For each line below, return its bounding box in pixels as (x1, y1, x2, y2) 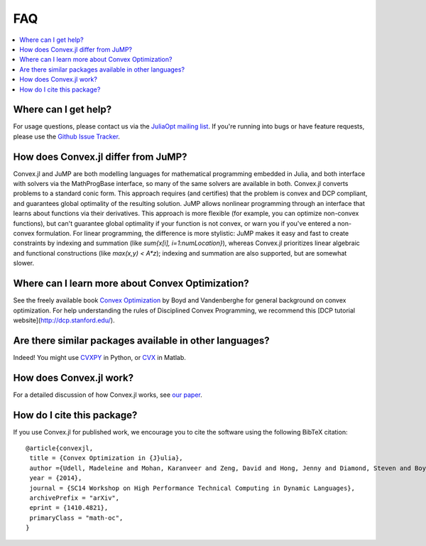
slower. (13, 259, 35, 268)
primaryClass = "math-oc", (29, 513, 124, 522)
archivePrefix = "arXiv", (29, 493, 120, 502)
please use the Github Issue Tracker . (13, 132, 121, 141)
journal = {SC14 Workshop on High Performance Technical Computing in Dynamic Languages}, (29, 484, 355, 492)
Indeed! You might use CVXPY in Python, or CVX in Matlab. (13, 353, 186, 361)
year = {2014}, (29, 474, 82, 482)
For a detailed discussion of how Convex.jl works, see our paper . (13, 391, 202, 399)
